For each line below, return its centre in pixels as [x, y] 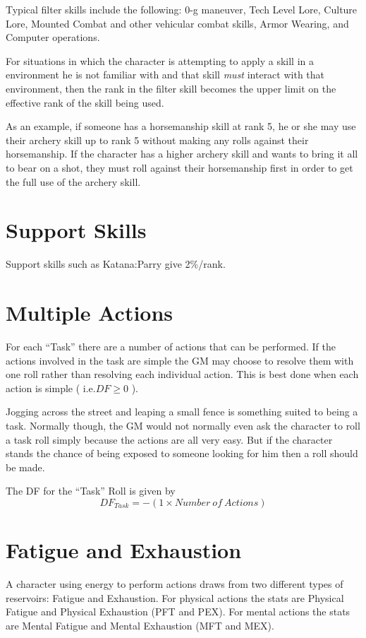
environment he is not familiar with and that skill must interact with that [165, 75]
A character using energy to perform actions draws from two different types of [175, 584]
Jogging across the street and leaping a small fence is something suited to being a [182, 412]
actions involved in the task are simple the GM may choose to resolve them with [180, 360]
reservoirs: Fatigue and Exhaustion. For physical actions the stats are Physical [175, 597]
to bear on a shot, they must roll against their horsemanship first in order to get [179, 167]
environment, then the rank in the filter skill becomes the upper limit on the [171, 88]
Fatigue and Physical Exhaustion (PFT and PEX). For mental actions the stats [178, 612]
